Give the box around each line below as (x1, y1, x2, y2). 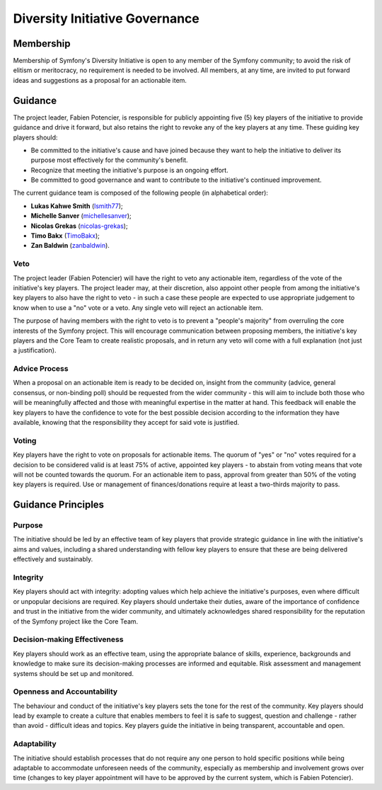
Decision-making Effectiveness (13, 634, 124, 644)
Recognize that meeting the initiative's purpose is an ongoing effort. (30, 166, 229, 174)
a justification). (13, 346, 57, 355)
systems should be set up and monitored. (13, 669, 134, 677)
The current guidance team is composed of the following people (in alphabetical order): (13, 188, 269, 197)
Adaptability (13, 739, 57, 749)
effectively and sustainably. (13, 555, 93, 563)
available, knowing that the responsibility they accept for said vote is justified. (13, 418, 240, 427)
